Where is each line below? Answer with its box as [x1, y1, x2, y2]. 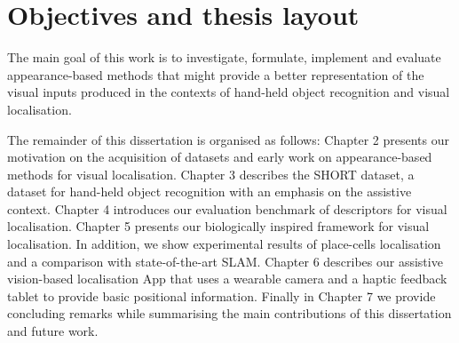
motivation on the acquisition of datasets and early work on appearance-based [7, 148, 432, 166]
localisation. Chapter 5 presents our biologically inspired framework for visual [7, 217, 430, 235]
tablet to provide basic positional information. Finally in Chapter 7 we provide [7, 286, 436, 305]
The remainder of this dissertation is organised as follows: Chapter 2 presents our [7, 130, 449, 148]
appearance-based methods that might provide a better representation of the [7, 65, 424, 84]
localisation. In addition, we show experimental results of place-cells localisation [7, 235, 441, 253]
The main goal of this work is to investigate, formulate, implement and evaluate [7, 48, 441, 67]
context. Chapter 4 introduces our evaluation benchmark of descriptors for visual [7, 199, 447, 218]
